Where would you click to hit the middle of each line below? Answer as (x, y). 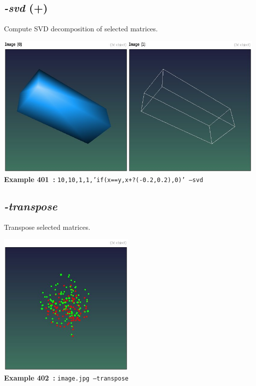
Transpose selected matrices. (47, 227)
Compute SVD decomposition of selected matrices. (81, 29)
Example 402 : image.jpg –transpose (66, 377)
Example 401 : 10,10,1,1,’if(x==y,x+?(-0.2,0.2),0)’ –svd (104, 179)
